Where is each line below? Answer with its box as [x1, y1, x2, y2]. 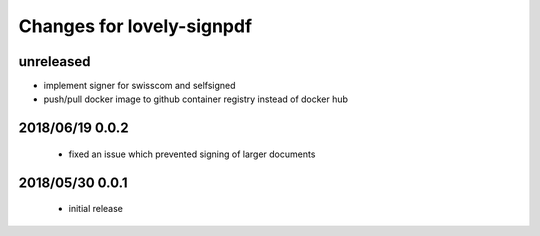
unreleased [18, 53, 91, 70]
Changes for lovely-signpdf [18, 15, 253, 37]
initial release [68, 203, 124, 215]
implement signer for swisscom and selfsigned [43, 80, 236, 92]
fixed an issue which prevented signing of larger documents [68, 148, 316, 160]
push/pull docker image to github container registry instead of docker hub [43, 93, 349, 105]
